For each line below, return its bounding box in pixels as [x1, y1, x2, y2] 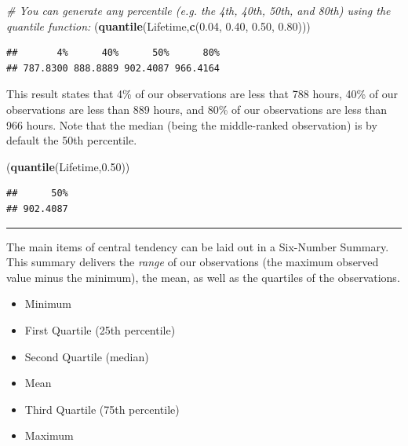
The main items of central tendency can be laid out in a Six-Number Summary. [6, 238, 389, 254]
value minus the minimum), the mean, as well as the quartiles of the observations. [6, 269, 400, 285]
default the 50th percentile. [6, 132, 137, 148]
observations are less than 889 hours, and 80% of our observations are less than [6, 101, 388, 117]
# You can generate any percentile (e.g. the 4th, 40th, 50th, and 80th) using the [6, 2, 391, 18]
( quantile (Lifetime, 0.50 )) [6, 158, 130, 174]
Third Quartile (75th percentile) [24, 400, 180, 417]
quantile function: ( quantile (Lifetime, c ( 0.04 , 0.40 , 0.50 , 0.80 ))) [6, 17, 311, 34]
